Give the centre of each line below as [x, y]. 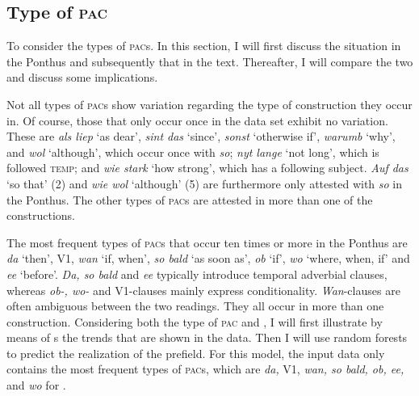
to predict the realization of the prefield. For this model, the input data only [196, 353]
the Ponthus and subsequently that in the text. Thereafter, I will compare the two [210, 61]
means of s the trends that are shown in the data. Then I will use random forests [207, 337]
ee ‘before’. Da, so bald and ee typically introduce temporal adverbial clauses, [197, 274]
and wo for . [36, 385]
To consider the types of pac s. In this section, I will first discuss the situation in [204, 46]
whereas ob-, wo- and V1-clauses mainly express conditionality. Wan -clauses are [203, 290]
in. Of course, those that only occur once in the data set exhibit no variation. [197, 120]
